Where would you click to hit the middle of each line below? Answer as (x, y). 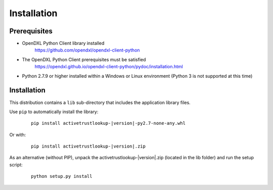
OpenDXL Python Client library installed (63, 43)
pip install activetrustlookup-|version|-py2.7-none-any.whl (108, 123)
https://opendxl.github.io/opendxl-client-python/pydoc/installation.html (109, 67)
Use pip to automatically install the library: (54, 112)
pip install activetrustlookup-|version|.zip (88, 146)
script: (16, 165)
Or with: (18, 134)
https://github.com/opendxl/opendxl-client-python (87, 50)
